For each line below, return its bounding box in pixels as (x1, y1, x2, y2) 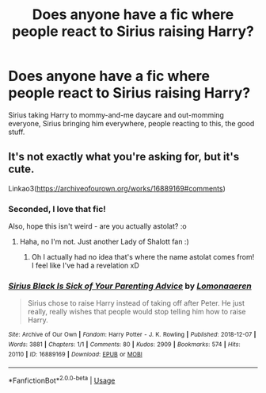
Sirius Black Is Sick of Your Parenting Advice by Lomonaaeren (8, 280, 252, 291)
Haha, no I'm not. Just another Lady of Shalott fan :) (19, 237, 189, 247)
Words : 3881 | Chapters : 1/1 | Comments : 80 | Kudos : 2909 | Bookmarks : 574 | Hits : (8, 341, 241, 349)
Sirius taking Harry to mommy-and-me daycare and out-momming (8, 110, 224, 120)
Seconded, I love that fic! (8, 203, 107, 214)
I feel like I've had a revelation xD (31, 260, 140, 271)
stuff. (8, 127, 25, 137)
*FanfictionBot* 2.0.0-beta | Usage (8, 375, 116, 385)
